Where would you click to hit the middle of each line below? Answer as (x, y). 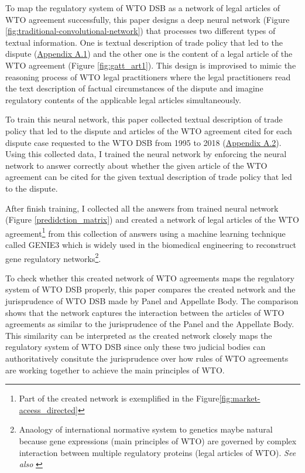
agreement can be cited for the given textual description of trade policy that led (149, 177)
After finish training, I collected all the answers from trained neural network (142, 208)
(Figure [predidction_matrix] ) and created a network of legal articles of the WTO (152, 220)
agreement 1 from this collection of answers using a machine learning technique (145, 232)
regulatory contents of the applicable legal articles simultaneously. (123, 99)
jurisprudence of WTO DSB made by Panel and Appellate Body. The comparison (152, 300)
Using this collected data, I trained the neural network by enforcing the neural (146, 154)
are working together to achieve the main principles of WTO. (115, 370)
